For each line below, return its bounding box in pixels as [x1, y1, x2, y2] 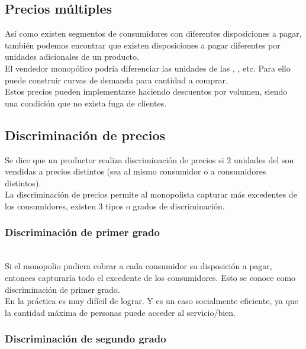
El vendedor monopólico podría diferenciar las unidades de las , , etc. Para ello [5, 62, 291, 74]
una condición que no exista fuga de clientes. [5, 96, 167, 109]
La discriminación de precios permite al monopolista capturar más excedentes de [5, 188, 297, 201]
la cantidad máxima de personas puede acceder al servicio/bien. [5, 306, 236, 318]
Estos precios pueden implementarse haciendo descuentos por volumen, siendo [5, 85, 288, 98]
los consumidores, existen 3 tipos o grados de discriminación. [5, 199, 225, 212]
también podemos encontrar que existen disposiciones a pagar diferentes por [5, 38, 281, 51]
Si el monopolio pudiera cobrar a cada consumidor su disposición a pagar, [5, 260, 272, 272]
